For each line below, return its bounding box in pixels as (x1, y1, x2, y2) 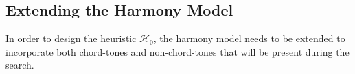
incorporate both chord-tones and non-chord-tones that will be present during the (5, 44, 350, 58)
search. (5, 58, 34, 72)
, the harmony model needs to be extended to (153, 31, 345, 45)
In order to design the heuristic (5, 31, 137, 45)
